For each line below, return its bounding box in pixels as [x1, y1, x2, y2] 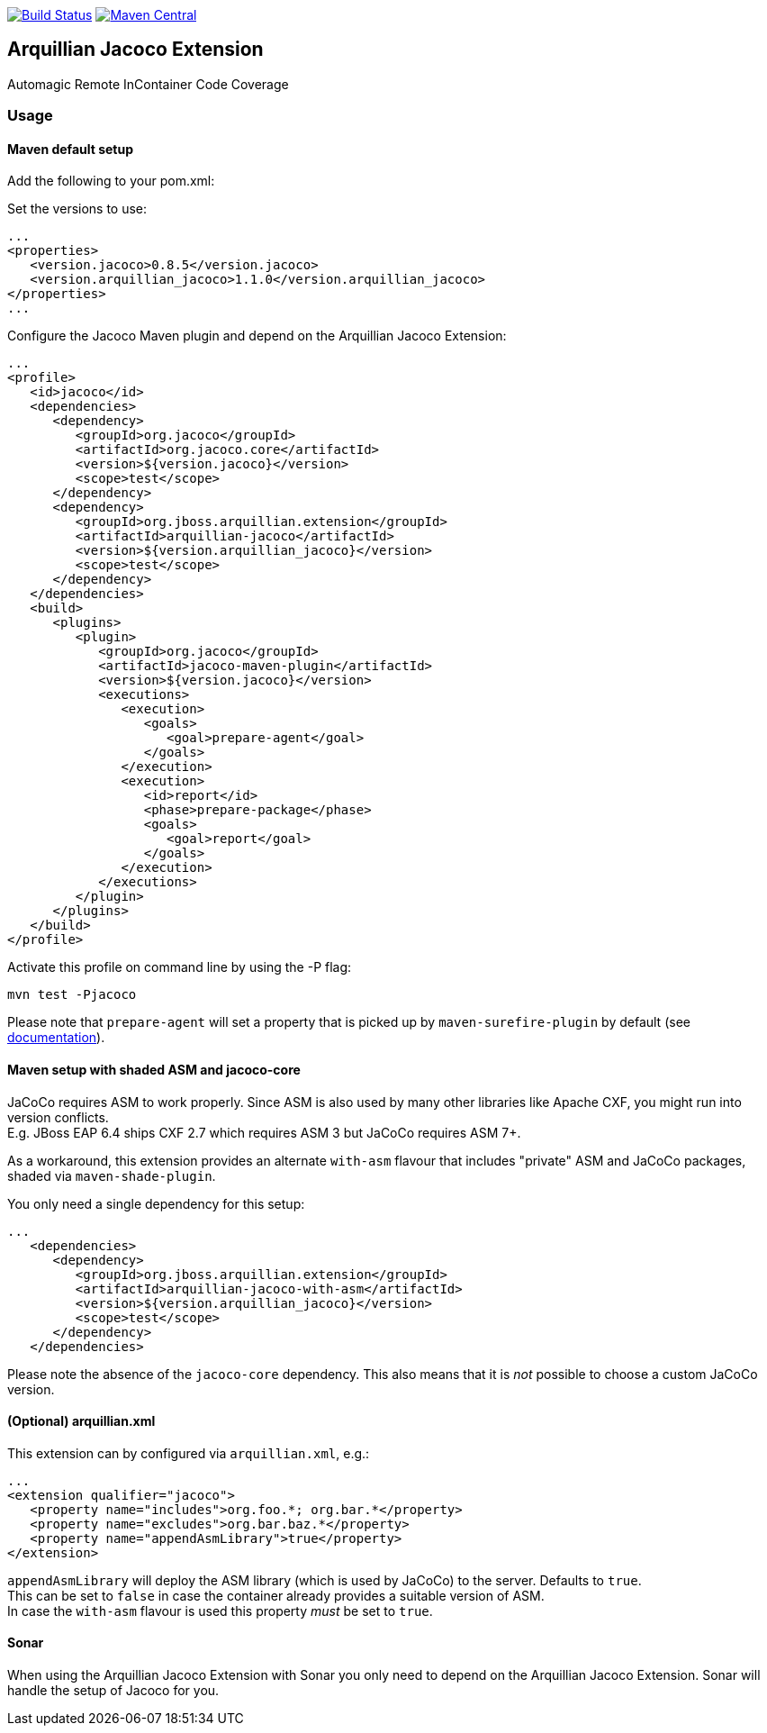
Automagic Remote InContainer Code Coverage [7, 76, 289, 92]
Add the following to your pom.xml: [7, 173, 215, 189]
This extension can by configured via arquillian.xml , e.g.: [7, 1445, 370, 1461]
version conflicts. [7, 1109, 109, 1125]
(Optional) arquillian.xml [7, 1413, 156, 1429]
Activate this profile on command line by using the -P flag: [7, 959, 352, 975]
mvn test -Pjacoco [7, 987, 137, 1003]
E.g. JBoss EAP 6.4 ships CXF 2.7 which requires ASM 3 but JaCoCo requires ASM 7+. [7, 1124, 521, 1140]
